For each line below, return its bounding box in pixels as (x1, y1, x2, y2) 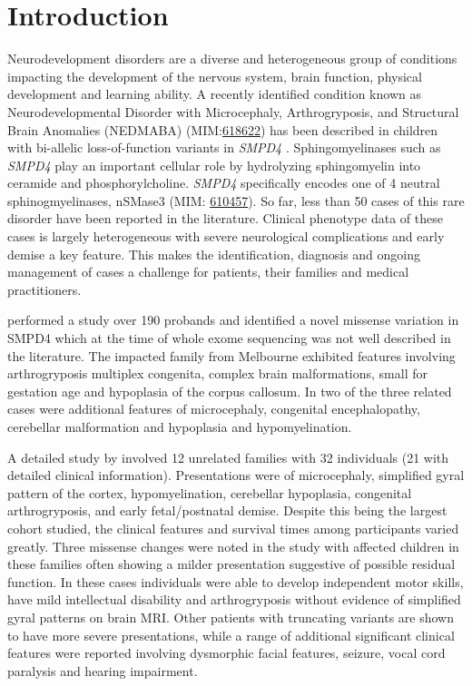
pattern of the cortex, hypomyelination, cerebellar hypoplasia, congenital (7, 483, 412, 502)
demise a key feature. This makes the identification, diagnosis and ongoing (7, 244, 421, 263)
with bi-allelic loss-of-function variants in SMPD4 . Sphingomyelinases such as (7, 138, 441, 157)
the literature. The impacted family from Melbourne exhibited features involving (7, 346, 456, 365)
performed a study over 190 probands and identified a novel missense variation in (7, 310, 459, 329)
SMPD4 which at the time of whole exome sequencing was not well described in (7, 328, 451, 348)
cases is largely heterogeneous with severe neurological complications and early (7, 227, 445, 246)
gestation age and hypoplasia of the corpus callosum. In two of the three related (7, 381, 452, 400)
